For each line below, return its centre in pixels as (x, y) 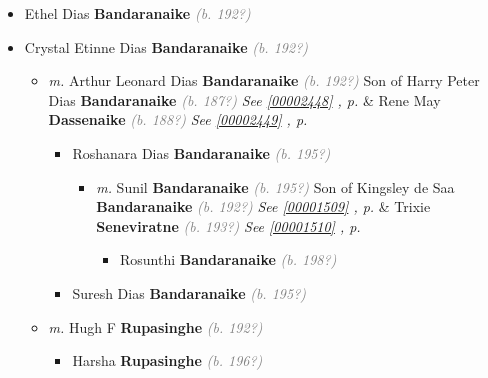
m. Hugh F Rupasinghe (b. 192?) (155, 326)
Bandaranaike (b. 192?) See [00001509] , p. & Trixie (263, 206)
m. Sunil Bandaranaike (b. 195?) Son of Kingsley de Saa (275, 186)
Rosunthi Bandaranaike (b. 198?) (228, 259)
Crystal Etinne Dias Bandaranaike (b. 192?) (166, 46)
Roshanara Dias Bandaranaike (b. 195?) (201, 152)
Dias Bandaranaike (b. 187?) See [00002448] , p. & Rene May (244, 99)
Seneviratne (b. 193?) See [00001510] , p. (228, 225)
